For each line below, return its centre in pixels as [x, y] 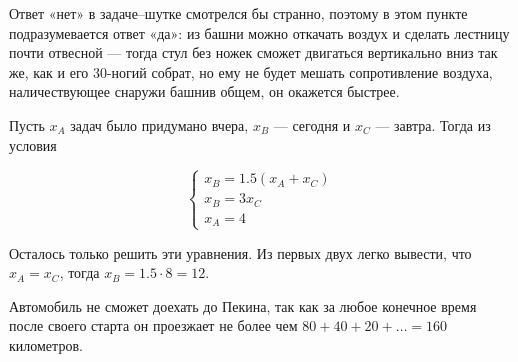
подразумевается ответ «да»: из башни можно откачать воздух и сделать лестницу [259, 32]
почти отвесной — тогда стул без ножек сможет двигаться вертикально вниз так [253, 52]
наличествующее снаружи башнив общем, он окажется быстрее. [204, 91]
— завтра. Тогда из [433, 124]
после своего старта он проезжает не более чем [153, 325]
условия [33, 144]
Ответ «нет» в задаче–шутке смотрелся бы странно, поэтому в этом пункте [238, 13]
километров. [46, 345]
